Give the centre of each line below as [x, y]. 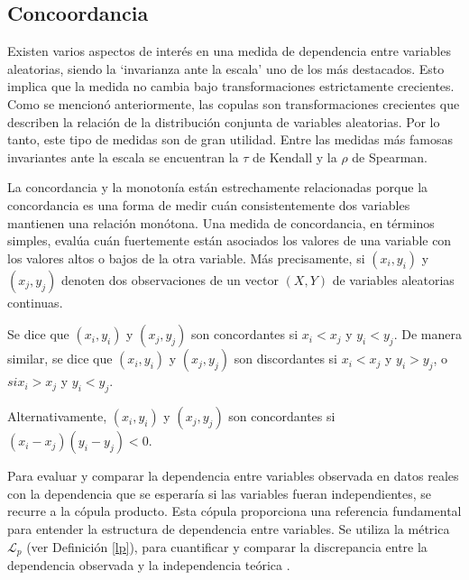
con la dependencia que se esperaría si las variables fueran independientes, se [220, 493]
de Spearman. [390, 157]
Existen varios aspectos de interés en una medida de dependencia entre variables [229, 51]
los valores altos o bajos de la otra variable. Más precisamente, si [186, 258]
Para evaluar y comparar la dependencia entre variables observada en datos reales [233, 476]
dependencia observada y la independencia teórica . [149, 564]
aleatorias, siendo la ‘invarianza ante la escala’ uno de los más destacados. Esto [226, 68]
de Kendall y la [295, 157]
